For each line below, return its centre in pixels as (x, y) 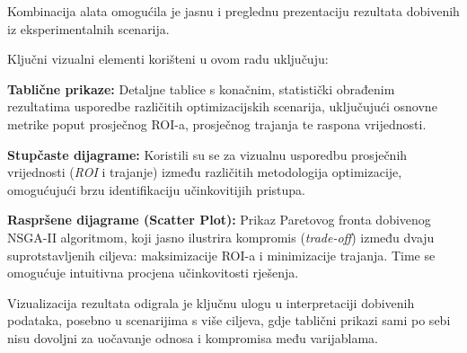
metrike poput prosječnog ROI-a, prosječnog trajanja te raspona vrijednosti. (217, 124)
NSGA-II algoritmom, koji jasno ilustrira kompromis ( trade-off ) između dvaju (221, 237)
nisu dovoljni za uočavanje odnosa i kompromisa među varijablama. (193, 337)
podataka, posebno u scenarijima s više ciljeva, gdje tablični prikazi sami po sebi (229, 320)
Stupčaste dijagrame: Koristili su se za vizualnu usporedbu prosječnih (207, 154)
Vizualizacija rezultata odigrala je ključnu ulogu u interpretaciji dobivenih (211, 302)
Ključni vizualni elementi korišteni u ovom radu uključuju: (168, 59)
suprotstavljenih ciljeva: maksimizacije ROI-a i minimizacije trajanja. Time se (221, 255)
